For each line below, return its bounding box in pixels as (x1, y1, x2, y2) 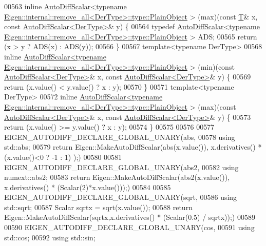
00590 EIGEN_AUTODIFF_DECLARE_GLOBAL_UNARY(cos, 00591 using (4, 222, 255, 233)
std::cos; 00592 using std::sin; (4, 232, 96, 242)
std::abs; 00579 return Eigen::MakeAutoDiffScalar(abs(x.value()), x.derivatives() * (4, 141, 262, 152)
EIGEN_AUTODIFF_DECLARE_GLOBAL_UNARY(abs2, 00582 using (4, 161, 239, 172)
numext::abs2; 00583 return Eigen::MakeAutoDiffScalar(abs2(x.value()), (4, 172, 230, 182)
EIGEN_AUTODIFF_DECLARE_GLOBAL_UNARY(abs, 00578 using (4, 131, 235, 142)
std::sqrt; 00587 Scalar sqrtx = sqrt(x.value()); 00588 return (4, 201, 193, 212)
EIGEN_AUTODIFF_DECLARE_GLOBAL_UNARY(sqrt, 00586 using (4, 192, 237, 202)
